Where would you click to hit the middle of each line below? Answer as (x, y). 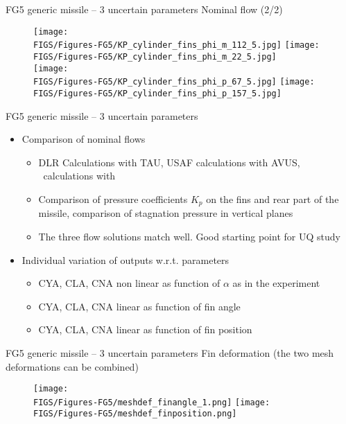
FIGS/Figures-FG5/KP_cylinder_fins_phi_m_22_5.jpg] (155, 56)
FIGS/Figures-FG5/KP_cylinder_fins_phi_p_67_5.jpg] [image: (174, 82)
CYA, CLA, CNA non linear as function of (129, 283)
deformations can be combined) (72, 366)
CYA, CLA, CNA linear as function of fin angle (139, 306)
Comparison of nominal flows (84, 139)
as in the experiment (276, 283)
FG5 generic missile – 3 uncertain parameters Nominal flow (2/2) (144, 9)
